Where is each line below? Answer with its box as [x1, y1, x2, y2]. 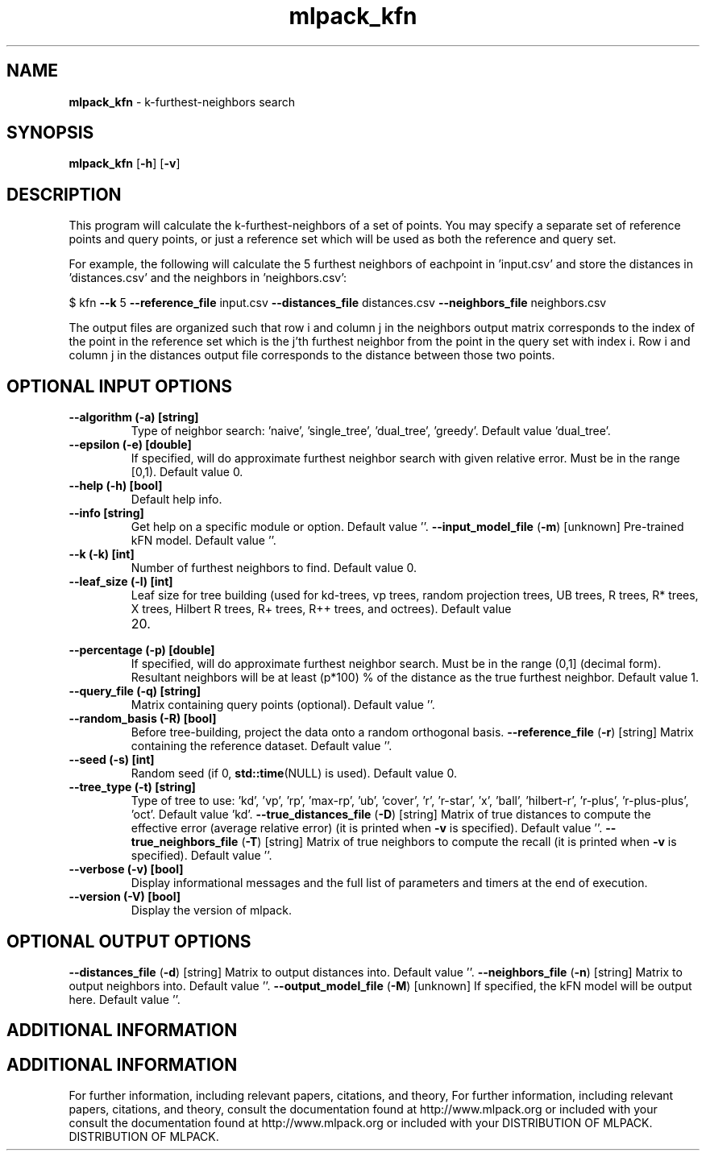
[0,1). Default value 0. [131, 465, 243, 479]
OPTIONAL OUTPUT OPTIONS [6, 931, 251, 952]
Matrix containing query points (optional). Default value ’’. [131, 698, 435, 712]
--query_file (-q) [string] [69, 684, 201, 699]
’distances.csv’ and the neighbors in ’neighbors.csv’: [69, 271, 347, 285]
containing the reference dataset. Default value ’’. [131, 739, 392, 753]
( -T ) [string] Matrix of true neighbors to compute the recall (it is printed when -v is [241, 835, 677, 849]
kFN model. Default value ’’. [131, 533, 276, 548]
